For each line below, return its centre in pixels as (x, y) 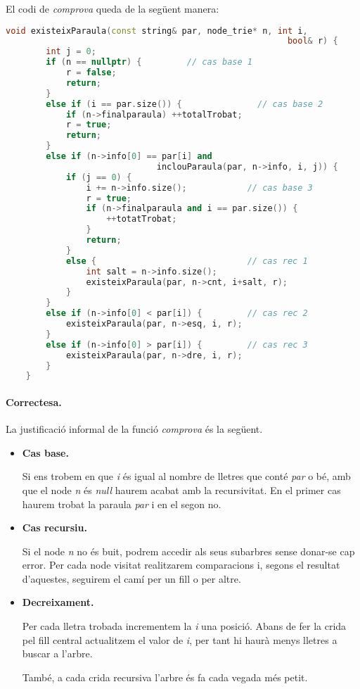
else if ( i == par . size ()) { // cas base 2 (185, 104)
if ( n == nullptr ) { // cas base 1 (149, 62)
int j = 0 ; (71, 52)
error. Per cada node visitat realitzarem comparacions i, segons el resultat (181, 565)
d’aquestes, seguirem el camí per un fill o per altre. (131, 578)
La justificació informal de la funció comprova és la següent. (134, 429)
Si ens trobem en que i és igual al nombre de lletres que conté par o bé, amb (186, 476)
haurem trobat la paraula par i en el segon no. (122, 504)
